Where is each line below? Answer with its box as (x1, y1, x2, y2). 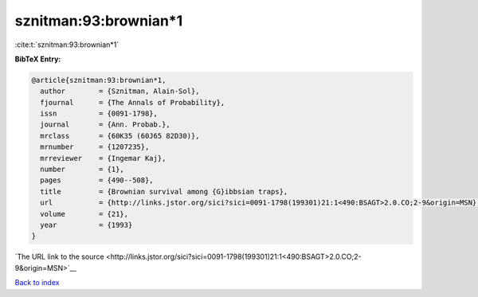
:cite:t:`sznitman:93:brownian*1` (14, 40, 119, 49)
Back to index (14, 278, 60, 287)
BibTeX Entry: (14, 54, 61, 64)
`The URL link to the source (14, 252, 104, 262)
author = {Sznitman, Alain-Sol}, (40, 87, 200, 96)
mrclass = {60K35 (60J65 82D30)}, (40, 131, 200, 140)
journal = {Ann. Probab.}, (40, 120, 170, 129)
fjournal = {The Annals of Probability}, (40, 98, 225, 107)
